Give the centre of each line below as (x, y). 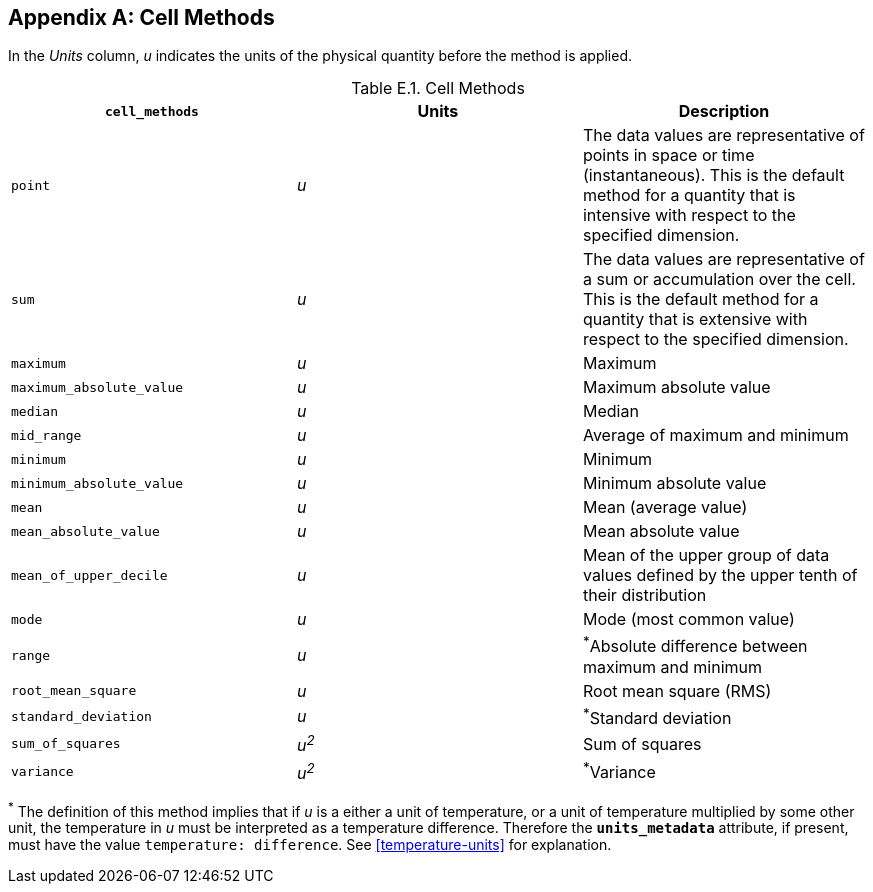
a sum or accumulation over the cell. (719, 279)
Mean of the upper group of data (706, 555)
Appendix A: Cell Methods (141, 17)
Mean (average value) (665, 507)
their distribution (644, 595)
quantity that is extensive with (695, 319)
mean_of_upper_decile (89, 575)
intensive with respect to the (689, 215)
